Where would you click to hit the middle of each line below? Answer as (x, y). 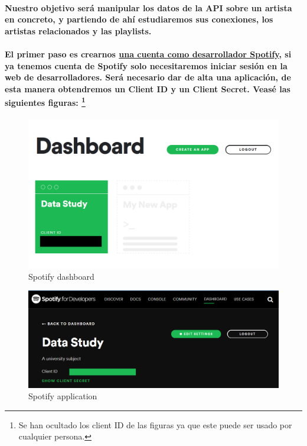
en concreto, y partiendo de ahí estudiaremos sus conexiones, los (139, 19)
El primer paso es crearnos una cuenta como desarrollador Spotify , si (148, 54)
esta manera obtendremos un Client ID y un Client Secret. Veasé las (148, 88)
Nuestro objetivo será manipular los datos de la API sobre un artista (148, 7)
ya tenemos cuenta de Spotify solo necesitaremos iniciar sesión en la (146, 65)
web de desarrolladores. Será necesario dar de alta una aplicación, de (148, 77)
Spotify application (63, 396)
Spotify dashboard (61, 276)
